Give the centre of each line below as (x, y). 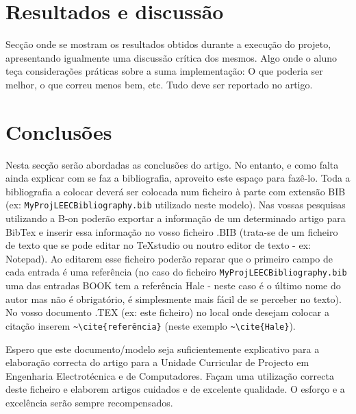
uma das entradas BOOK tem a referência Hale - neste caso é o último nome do (173, 285)
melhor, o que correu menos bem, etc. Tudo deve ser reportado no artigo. (159, 84)
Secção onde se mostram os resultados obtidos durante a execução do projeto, (168, 44)
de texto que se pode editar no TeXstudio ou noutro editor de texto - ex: (158, 245)
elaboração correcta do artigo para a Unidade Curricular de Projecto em (157, 362)
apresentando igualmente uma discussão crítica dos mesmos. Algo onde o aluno (171, 57)
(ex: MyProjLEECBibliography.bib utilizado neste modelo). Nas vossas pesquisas (176, 205)
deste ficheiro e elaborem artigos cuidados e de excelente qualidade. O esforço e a (175, 389)
